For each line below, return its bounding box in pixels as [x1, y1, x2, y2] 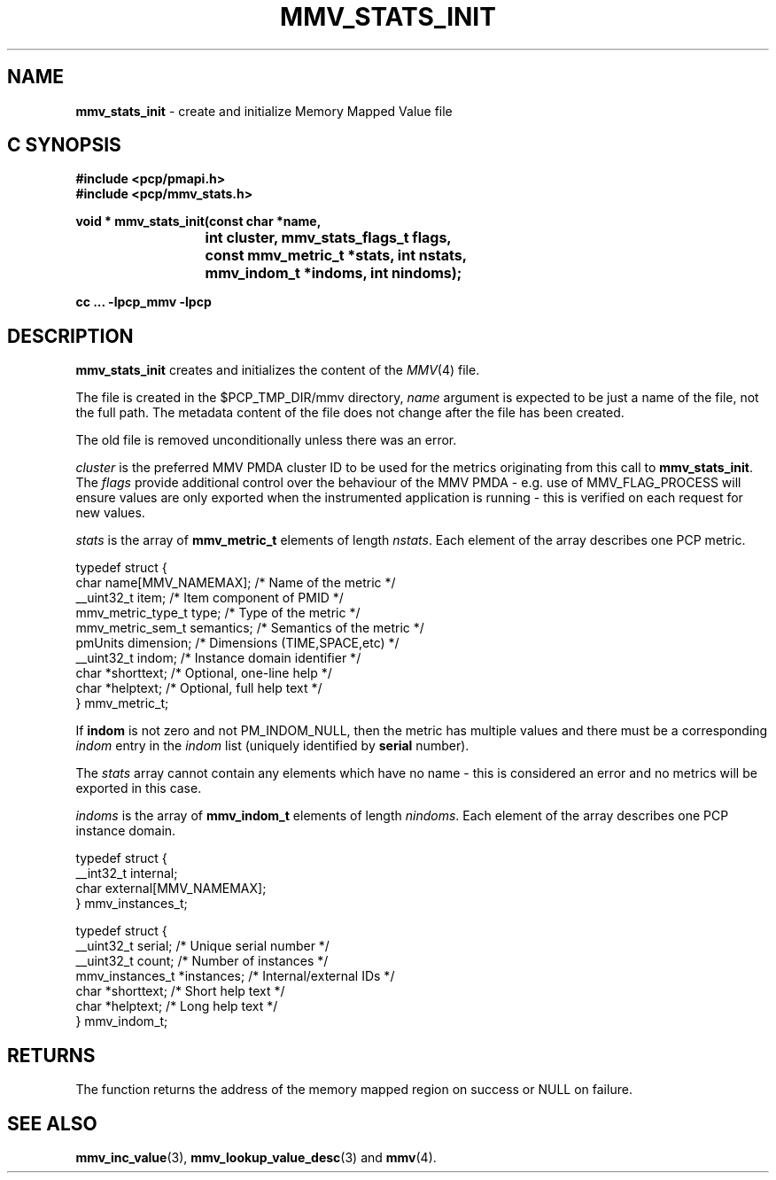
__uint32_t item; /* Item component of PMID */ [75, 590, 344, 606]
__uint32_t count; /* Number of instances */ [75, 953, 329, 969]
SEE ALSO [7, 1112, 97, 1135]
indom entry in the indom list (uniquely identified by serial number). [75, 738, 469, 754]
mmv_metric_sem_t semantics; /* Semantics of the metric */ [75, 620, 424, 636]
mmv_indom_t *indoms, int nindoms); [205, 264, 462, 283]
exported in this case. [75, 780, 202, 796]
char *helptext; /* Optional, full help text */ [75, 680, 322, 696]
